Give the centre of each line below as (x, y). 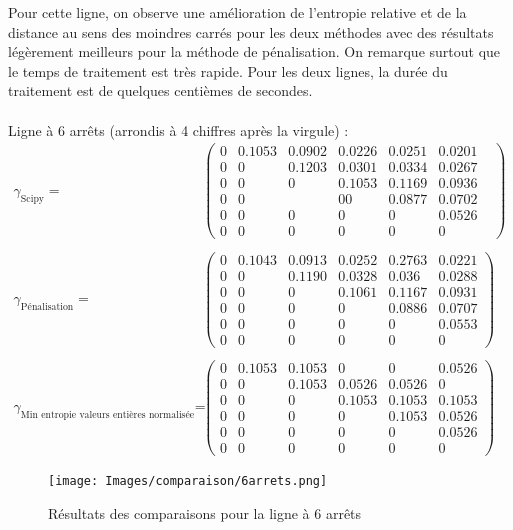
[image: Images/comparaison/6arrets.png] (188, 481)
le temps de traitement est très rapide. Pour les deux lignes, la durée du (228, 70)
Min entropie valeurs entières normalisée (107, 415)
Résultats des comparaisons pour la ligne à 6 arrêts (205, 512)
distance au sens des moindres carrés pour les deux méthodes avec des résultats (251, 31)
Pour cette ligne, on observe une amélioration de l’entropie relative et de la (237, 12)
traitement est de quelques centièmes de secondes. (160, 90)
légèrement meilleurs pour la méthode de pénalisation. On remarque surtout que (254, 51)
